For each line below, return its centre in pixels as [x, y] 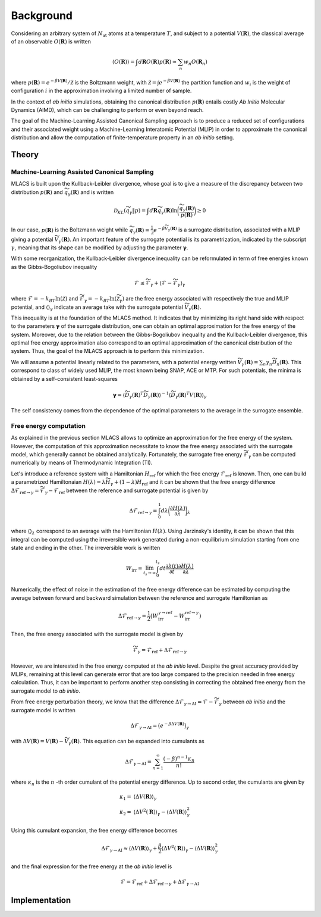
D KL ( [120, 211]
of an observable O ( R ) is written [51, 41]
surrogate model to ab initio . [45, 691]
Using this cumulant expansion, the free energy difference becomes [94, 830]
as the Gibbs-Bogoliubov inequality [54, 267]
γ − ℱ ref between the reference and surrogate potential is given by [127, 491]
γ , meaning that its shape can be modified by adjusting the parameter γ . [100, 248]
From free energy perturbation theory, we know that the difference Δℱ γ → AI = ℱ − [112, 702]
